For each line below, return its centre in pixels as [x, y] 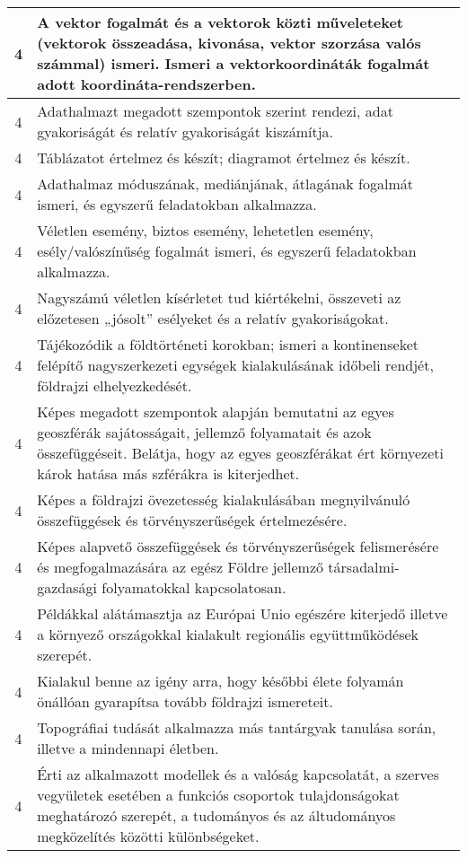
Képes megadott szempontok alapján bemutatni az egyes [216, 411]
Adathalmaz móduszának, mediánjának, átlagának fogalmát [225, 184]
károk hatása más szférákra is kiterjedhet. [168, 473]
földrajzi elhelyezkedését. [115, 385]
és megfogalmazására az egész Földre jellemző [181, 567]
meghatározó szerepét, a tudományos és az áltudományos [216, 815]
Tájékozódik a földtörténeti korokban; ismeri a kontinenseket [228, 344]
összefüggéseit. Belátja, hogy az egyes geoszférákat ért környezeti [240, 453]
